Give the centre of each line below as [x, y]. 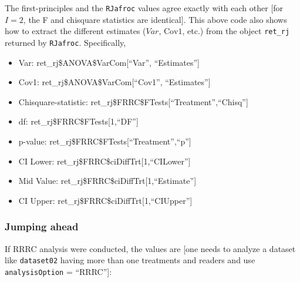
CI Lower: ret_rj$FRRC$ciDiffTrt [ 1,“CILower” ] [105, 161]
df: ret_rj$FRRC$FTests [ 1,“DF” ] [78, 121]
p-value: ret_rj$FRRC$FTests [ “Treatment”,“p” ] [105, 141]
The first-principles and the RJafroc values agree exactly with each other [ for [144, 8]
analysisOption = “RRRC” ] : [58, 271]
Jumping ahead [42, 226]
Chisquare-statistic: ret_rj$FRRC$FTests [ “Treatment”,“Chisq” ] [133, 101]
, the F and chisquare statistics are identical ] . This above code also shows [155, 19]
